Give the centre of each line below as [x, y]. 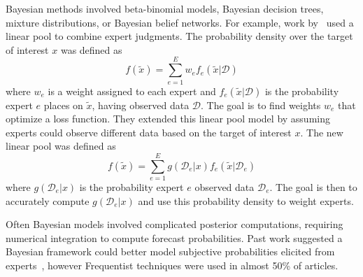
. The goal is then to [313, 187]
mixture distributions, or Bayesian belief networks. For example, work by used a [180, 22]
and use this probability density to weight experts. [246, 200]
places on [63, 105]
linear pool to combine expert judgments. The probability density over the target [179, 36]
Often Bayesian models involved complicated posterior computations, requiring [175, 224]
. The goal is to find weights [261, 105]
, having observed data [141, 105]
